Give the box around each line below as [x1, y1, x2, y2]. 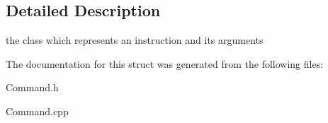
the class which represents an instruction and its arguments [6, 33, 264, 47]
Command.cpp [6, 103, 69, 118]
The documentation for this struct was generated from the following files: [6, 56, 324, 71]
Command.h [6, 80, 59, 95]
